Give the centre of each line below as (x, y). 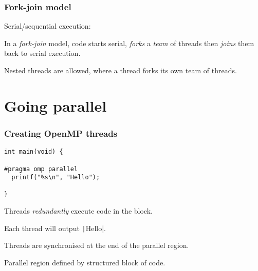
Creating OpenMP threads (61, 133)
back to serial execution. (42, 53)
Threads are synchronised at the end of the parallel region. (97, 245)
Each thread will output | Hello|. (55, 228)
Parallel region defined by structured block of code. (85, 262)
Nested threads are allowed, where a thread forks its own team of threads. (121, 70)
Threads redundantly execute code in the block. (78, 211)
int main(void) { (34, 152)
